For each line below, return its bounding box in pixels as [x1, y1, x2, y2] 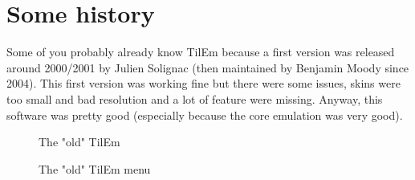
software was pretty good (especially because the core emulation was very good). [6, 106, 403, 123]
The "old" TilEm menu [39, 160, 151, 177]
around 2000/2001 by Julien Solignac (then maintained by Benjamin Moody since [6, 59, 409, 76]
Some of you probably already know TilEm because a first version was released [6, 43, 395, 60]
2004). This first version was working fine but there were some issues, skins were [6, 75, 401, 92]
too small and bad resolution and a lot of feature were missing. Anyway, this [6, 90, 383, 107]
